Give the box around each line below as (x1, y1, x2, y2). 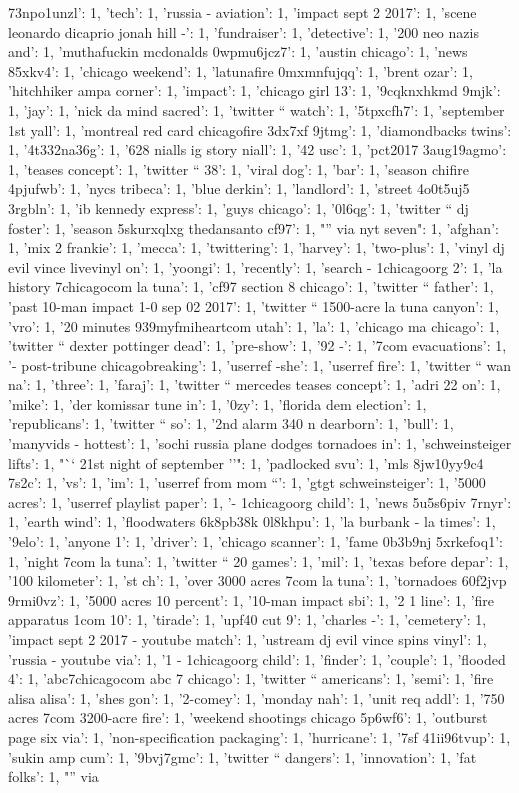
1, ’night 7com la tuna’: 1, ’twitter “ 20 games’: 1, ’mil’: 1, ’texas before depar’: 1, (8, 550, 509, 571)
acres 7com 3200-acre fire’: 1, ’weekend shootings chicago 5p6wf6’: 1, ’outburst (8, 707, 488, 728)
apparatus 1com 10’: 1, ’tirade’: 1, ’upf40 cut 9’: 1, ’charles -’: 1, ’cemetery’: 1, (8, 609, 487, 630)
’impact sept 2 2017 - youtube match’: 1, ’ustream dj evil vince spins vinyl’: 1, (8, 629, 487, 649)
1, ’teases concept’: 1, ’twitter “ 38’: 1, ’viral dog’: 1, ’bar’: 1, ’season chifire (8, 158, 469, 179)
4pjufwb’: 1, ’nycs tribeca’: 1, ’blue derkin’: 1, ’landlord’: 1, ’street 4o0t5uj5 (8, 178, 470, 199)
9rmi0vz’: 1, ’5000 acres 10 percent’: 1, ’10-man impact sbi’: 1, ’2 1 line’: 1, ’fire (8, 589, 495, 610)
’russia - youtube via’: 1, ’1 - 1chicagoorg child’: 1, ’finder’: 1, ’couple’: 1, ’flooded (8, 648, 506, 669)
